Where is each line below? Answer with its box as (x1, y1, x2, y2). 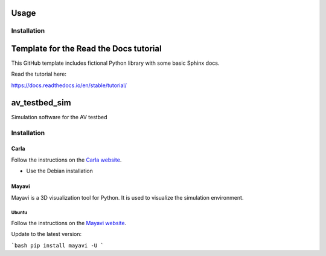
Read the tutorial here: (11, 70, 66, 78)
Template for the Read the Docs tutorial (11, 44, 162, 54)
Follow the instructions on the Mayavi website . (11, 219, 127, 226)
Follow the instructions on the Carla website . (11, 156, 122, 163)
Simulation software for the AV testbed (11, 113, 107, 120)
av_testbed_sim (11, 97, 72, 108)
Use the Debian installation (26, 167, 94, 175)
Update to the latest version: (11, 231, 81, 238)
